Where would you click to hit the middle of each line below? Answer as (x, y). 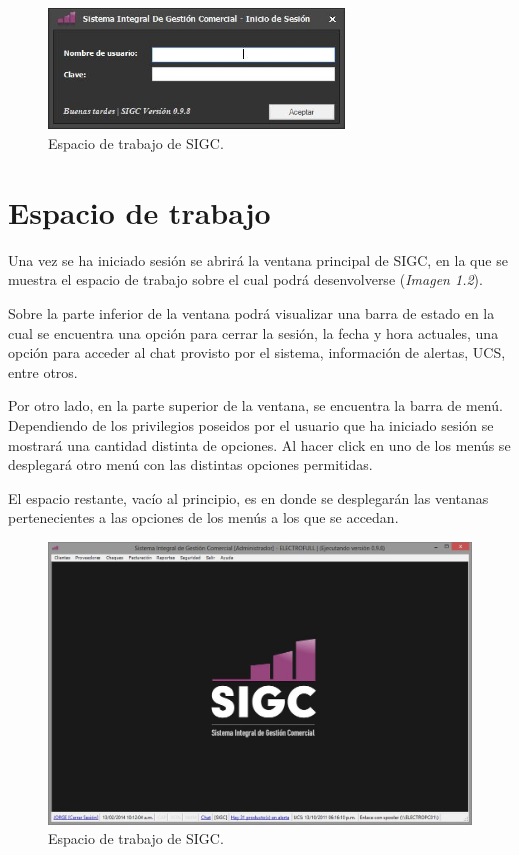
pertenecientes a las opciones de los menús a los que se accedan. (203, 517)
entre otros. (43, 371)
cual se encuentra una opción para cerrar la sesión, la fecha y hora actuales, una (253, 332)
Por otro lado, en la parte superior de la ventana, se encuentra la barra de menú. (255, 405)
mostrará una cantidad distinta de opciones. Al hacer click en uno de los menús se (259, 444)
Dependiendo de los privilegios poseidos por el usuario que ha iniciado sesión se (251, 424)
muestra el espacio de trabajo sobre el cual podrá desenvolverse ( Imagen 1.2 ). (245, 279)
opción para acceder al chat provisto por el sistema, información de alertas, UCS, (257, 352)
